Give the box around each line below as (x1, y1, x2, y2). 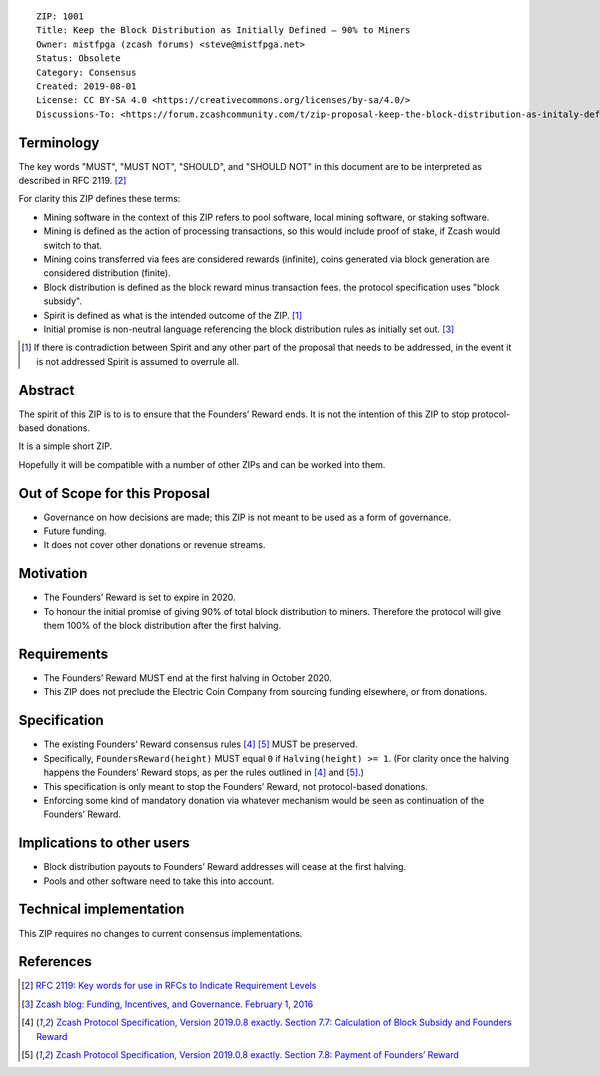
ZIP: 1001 (36, 11, 84, 22)
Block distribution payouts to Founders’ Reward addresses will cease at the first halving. (43, 861, 407, 873)
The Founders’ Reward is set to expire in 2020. (43, 591, 236, 604)
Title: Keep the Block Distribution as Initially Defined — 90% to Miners (36, 25, 411, 36)
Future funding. (43, 525, 107, 537)
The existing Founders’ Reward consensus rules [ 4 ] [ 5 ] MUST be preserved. (43, 738, 359, 750)
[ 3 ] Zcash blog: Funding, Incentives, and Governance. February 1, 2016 (21, 998, 314, 1010)
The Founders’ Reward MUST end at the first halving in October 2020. (43, 672, 332, 684)
